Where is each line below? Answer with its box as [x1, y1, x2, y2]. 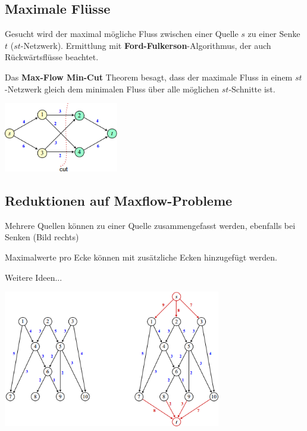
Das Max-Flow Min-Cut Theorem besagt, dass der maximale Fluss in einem [5, 70, 293, 83]
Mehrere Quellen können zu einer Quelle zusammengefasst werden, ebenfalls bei [5, 219, 296, 231]
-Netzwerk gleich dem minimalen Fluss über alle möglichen [5, 82, 220, 95]
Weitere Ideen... [5, 271, 62, 283]
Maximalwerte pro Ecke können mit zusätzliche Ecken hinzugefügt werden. [5, 250, 277, 263]
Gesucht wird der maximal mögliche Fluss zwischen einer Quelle [5, 27, 239, 40]
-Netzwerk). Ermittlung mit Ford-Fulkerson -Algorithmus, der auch [20, 39, 271, 51]
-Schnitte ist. [228, 82, 275, 95]
